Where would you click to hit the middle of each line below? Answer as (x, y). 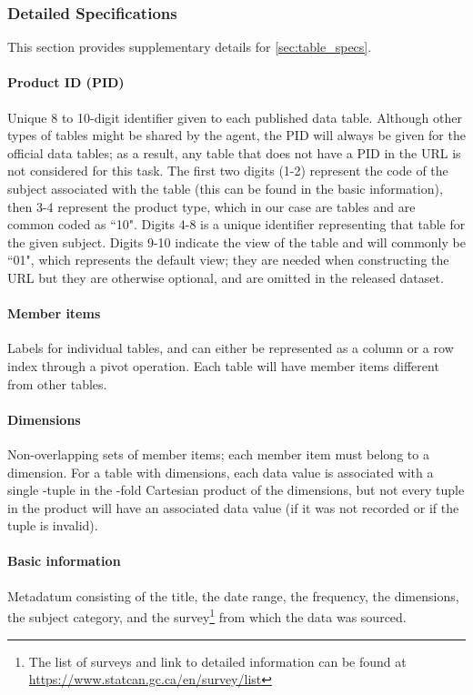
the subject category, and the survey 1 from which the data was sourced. (207, 615)
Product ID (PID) (66, 82)
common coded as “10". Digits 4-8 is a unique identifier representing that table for (236, 224)
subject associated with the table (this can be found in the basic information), (225, 188)
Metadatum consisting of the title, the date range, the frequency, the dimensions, (233, 595)
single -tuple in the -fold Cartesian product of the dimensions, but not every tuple (236, 490)
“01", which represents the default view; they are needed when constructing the (228, 260)
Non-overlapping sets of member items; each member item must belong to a (218, 453)
